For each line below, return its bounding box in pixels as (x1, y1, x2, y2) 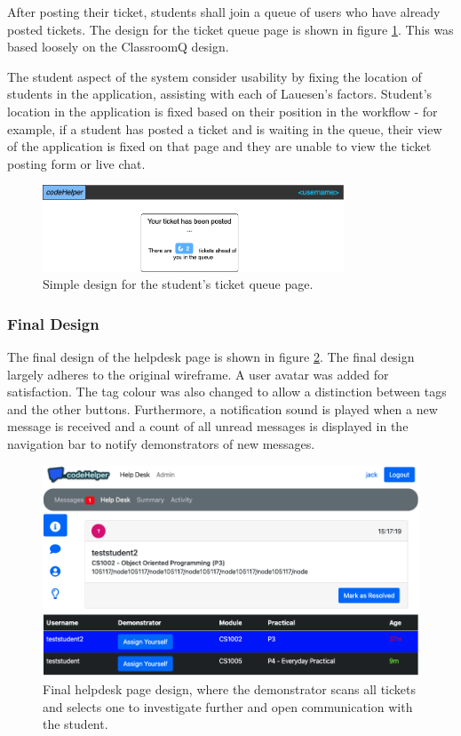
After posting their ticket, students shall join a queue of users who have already (7, 3, 441, 20)
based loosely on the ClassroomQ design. (7, 37, 229, 56)
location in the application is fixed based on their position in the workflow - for (7, 101, 438, 120)
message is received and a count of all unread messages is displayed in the (7, 417, 409, 436)
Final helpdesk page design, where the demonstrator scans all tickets (43, 680, 416, 698)
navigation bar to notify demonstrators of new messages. (7, 434, 315, 452)
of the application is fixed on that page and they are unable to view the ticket (7, 137, 432, 156)
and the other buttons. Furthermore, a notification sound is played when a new (7, 399, 438, 418)
